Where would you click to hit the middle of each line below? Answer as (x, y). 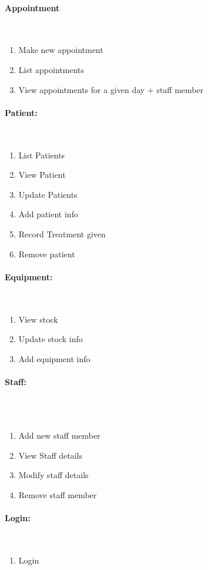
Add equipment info (54, 358)
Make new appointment (61, 50)
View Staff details (50, 455)
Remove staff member (58, 495)
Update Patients (48, 194)
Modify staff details (53, 475)
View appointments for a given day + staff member (111, 89)
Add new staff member (59, 435)
